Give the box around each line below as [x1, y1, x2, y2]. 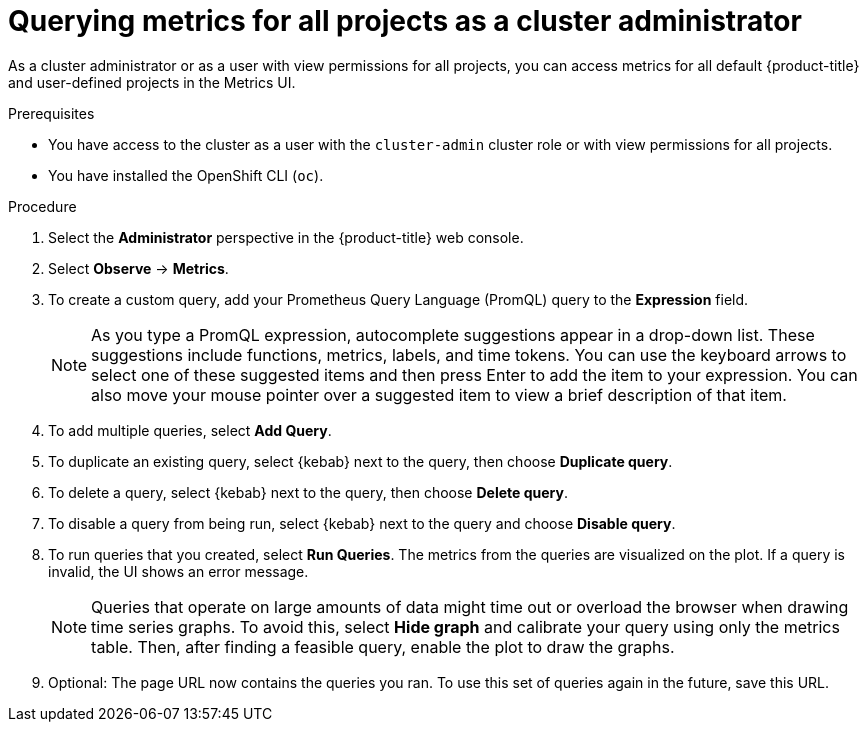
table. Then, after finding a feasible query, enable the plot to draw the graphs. [91, 636, 675, 657]
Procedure [8, 197, 77, 215]
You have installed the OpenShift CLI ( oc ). [48, 166, 324, 184]
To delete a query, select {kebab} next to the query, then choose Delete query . [48, 483, 568, 501]
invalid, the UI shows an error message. [48, 562, 309, 580]
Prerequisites [8, 104, 95, 122]
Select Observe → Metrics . [48, 259, 229, 277]
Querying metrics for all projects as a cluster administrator [8, 4, 802, 38]
